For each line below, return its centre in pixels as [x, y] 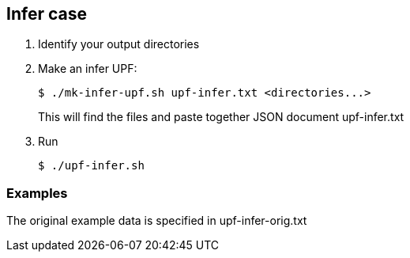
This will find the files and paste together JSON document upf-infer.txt [221, 117]
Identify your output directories [119, 44]
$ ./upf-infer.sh [91, 166]
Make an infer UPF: [88, 69]
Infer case [47, 14]
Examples [37, 193]
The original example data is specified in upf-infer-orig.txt [157, 221]
